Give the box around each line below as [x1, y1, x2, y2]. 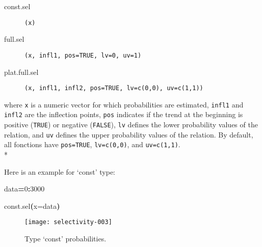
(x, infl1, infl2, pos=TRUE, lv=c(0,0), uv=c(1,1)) [24, 85, 203, 92]
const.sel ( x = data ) [4, 200, 60, 211]
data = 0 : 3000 [4, 183, 45, 194]
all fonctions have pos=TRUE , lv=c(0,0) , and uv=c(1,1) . [4, 139, 180, 150]
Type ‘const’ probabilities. [24, 233, 107, 244]
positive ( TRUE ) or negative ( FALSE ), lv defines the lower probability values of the [4, 119, 258, 130]
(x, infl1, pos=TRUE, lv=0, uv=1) [24, 51, 142, 59]
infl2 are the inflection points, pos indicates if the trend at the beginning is [4, 109, 243, 120]
